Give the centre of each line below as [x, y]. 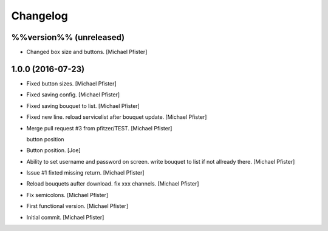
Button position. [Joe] [54, 150]
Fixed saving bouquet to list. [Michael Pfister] [83, 105]
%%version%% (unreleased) [68, 37]
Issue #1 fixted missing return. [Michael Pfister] [86, 173]
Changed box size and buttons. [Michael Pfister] [87, 52]
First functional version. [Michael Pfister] [77, 206]
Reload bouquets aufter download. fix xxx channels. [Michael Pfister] [113, 184]
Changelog [39, 16]
